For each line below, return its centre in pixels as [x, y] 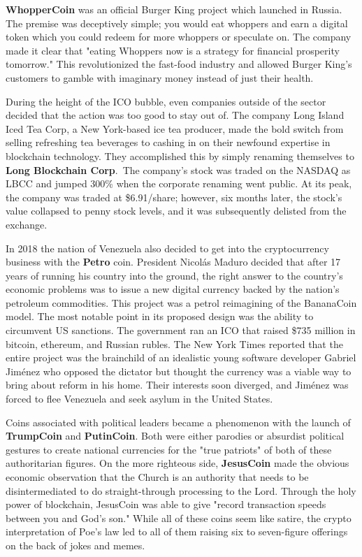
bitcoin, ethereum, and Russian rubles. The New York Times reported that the [174, 343]
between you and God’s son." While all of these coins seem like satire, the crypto [179, 518]
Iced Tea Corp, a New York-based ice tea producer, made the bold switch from [175, 128]
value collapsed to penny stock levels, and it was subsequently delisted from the [176, 211]
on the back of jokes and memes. [75, 545]
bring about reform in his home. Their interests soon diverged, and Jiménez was [177, 385]
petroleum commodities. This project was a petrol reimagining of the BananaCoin [181, 302]
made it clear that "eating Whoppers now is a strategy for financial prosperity [173, 50]
